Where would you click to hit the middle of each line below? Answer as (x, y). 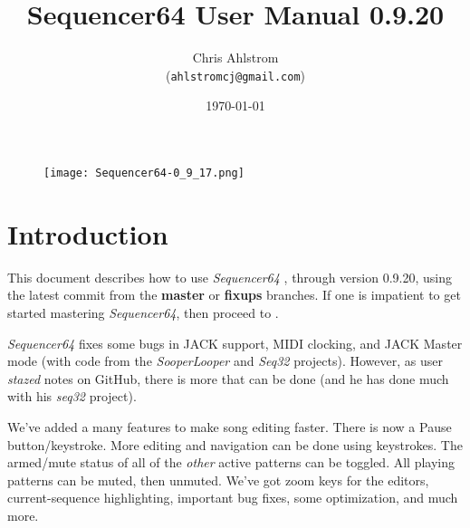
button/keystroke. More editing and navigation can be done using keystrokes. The (235, 444)
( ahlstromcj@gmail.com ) (235, 75)
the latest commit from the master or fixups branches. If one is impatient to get (234, 295)
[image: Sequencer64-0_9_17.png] (144, 173)
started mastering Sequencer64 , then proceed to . (143, 312)
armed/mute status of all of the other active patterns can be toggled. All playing (231, 462)
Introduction (88, 233)
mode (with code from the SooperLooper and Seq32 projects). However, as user (225, 361)
